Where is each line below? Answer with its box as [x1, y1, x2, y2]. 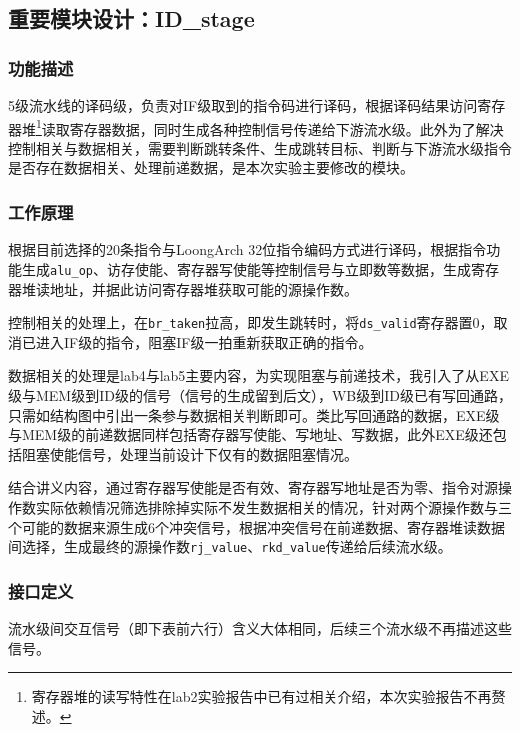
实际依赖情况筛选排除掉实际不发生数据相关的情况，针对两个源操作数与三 [35, 496, 512, 517]
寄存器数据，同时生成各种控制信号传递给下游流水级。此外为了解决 [69, 118, 504, 139]
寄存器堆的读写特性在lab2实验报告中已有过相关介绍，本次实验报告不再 [31, 686, 492, 707]
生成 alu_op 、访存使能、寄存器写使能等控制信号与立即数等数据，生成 [21, 258, 471, 279]
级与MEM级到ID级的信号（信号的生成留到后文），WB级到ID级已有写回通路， [8, 384, 513, 405]
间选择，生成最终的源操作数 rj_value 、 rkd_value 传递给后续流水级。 [8, 536, 452, 557]
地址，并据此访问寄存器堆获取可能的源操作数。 [49, 278, 358, 299]
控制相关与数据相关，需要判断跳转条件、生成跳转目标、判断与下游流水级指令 [8, 137, 512, 158]
